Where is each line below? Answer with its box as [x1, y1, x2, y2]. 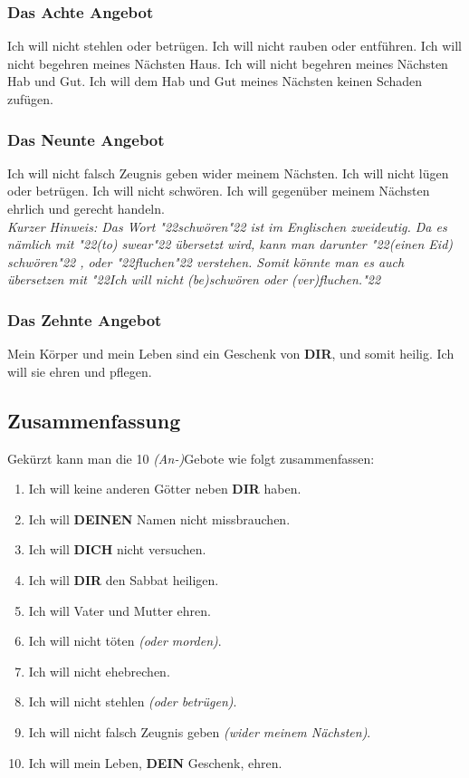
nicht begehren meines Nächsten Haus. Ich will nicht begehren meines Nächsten [7, 53, 448, 72]
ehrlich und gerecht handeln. [7, 199, 165, 217]
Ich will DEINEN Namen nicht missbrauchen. [28, 509, 291, 528]
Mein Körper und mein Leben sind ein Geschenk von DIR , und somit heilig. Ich [7, 344, 455, 363]
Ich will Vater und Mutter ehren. [28, 600, 211, 620]
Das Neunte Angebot [7, 128, 165, 150]
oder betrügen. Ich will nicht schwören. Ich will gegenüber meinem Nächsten [7, 181, 430, 200]
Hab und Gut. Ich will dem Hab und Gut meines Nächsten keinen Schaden [7, 72, 423, 91]
